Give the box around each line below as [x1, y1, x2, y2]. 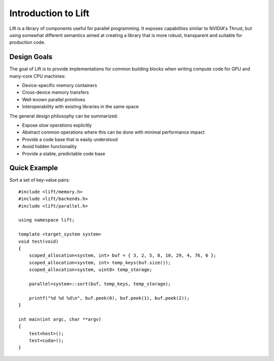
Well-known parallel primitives [22, 96, 86, 102]
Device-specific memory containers [22, 83, 97, 89]
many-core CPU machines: [9, 73, 66, 79]
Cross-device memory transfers [22, 89, 89, 96]
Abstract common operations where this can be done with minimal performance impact [22, 129, 205, 135]
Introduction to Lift [9, 8, 90, 19]
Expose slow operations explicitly [22, 122, 92, 128]
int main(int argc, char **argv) [18, 316, 101, 322]
